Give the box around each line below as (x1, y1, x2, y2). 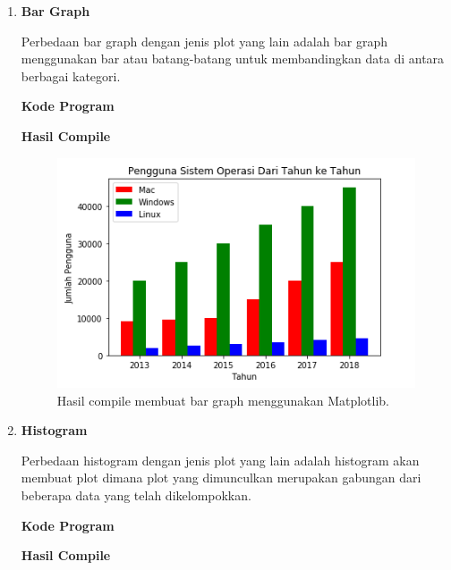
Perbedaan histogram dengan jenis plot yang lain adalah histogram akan (21, 450, 420, 469)
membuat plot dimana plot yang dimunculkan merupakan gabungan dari (21, 468, 421, 487)
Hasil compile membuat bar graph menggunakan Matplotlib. (56, 390, 389, 409)
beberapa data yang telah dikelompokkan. (21, 485, 251, 504)
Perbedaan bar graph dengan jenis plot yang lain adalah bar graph (21, 31, 388, 50)
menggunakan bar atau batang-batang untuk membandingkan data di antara (21, 49, 445, 68)
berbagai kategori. (21, 66, 121, 85)
